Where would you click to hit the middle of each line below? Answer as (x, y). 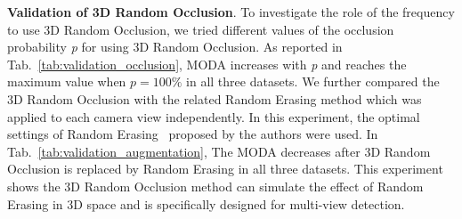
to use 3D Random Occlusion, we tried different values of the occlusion (201, 29)
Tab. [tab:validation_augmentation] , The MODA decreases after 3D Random (219, 151)
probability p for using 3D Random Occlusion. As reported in (175, 47)
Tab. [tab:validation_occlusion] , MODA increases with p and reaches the (207, 64)
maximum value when (67, 81)
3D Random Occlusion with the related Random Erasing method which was (215, 98)
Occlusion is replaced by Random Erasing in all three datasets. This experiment (225, 169)
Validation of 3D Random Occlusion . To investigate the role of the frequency (231, 12)
